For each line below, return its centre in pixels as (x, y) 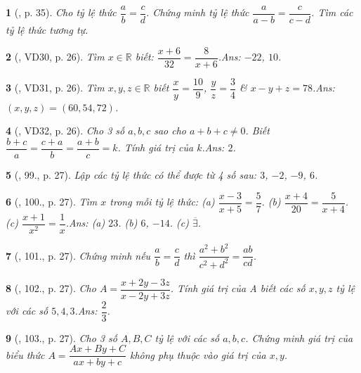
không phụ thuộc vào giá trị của (198, 354)
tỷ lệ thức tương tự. (47, 30)
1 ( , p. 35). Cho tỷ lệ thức (61, 12)
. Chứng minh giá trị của (299, 337)
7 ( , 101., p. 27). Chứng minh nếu (78, 255)
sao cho (170, 131)
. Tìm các (332, 12)
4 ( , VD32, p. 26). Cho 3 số (65, 131)
